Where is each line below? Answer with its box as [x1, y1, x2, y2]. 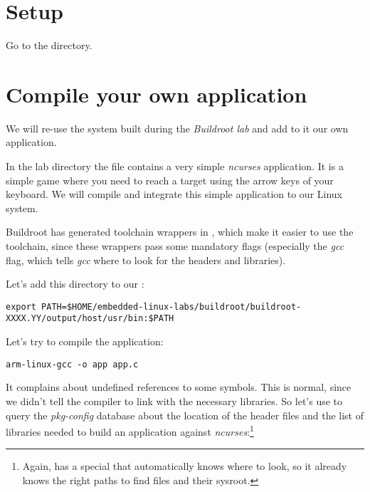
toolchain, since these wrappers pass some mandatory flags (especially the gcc [6, 239, 344, 253]
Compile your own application [6, 79, 307, 108]
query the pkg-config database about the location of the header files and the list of [6, 407, 364, 422]
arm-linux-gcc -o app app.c [6, 359, 139, 370]
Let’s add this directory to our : [6, 276, 144, 291]
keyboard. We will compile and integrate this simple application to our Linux [6, 187, 343, 201]
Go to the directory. [6, 38, 92, 53]
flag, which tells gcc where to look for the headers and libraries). [6, 252, 286, 267]
